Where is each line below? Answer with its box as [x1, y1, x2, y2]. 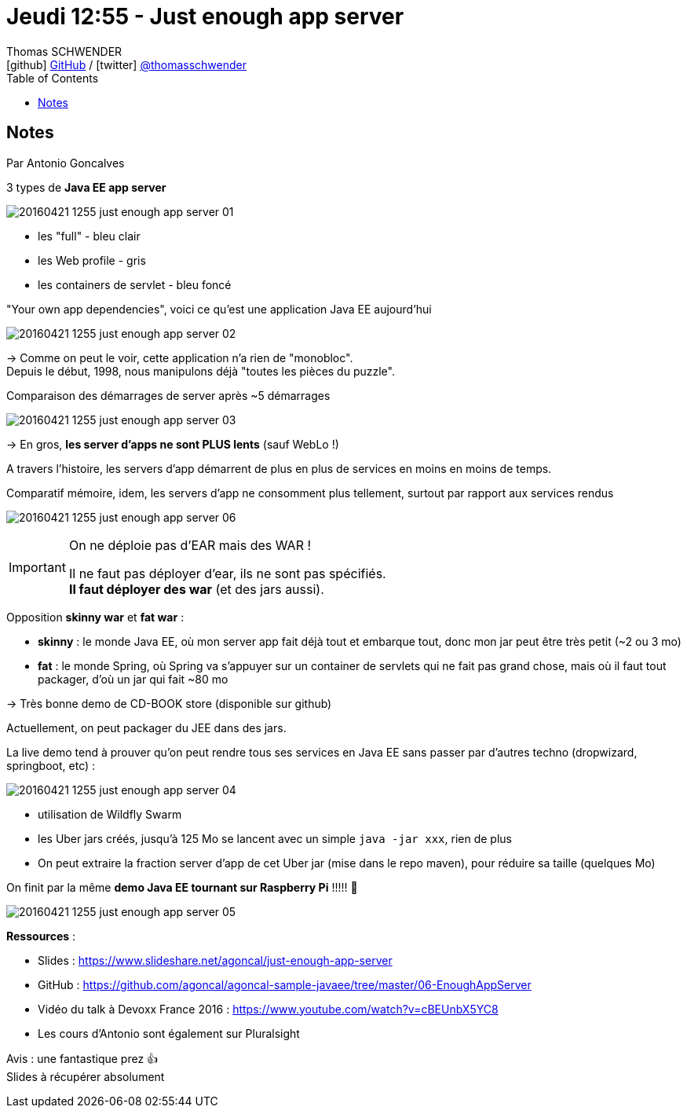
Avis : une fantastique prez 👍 [6, 1051, 159, 1065]
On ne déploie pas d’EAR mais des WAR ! [68, 537, 312, 553]
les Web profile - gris [38, 253, 146, 267]
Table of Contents [6, 71, 99, 85]
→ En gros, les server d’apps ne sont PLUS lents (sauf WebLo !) [6, 437, 339, 451]
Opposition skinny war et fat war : [6, 610, 185, 624]
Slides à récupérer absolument [6, 1069, 165, 1083]
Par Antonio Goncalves [6, 156, 125, 170]
